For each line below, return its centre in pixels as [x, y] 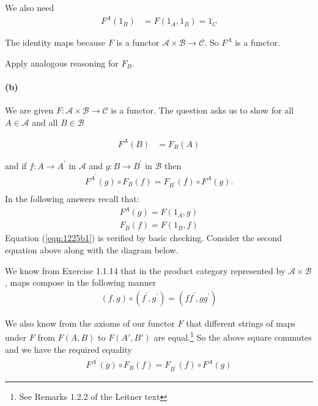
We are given [29, 110]
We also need [30, 7]
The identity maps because [55, 42]
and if [16, 165]
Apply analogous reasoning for [62, 63]
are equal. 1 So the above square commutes [233, 336]
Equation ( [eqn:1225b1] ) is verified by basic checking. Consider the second [143, 238]
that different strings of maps [241, 323]
